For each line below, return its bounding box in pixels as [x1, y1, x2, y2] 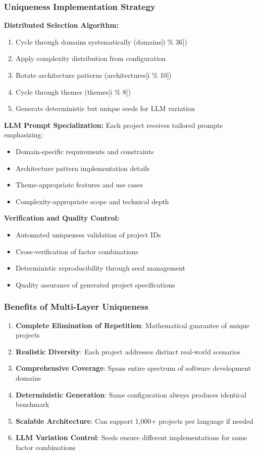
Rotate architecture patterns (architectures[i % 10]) [15, 70, 172, 80]
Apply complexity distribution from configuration [15, 53, 166, 63]
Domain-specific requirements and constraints [15, 146, 154, 156]
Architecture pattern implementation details [15, 163, 150, 173]
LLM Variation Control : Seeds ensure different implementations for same [15, 432, 248, 443]
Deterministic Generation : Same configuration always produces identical [15, 389, 247, 399]
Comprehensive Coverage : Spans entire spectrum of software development [15, 363, 251, 373]
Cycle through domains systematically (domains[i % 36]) [15, 36, 187, 47]
